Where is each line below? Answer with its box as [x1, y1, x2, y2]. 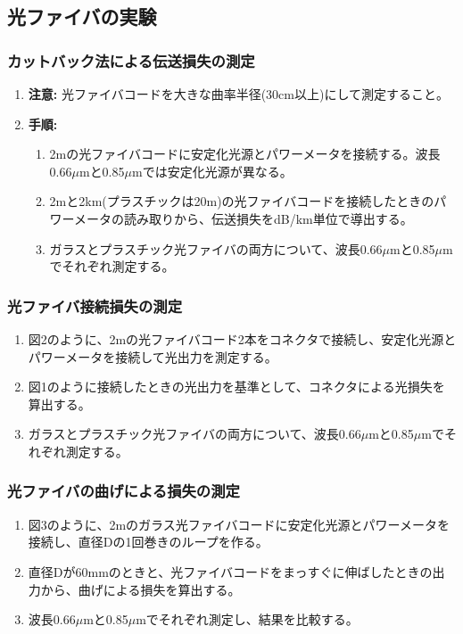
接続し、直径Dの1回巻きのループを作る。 [28, 532, 269, 551]
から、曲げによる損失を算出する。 [40, 580, 241, 598]
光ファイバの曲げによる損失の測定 [7, 480, 240, 502]
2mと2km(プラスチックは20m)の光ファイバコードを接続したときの [49, 192, 434, 210]
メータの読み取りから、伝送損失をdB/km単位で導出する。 [74, 209, 413, 227]
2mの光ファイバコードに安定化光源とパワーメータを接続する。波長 [49, 144, 441, 163]
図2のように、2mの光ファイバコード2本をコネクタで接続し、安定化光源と [28, 329, 457, 348]
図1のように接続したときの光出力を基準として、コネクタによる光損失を [28, 377, 445, 396]
